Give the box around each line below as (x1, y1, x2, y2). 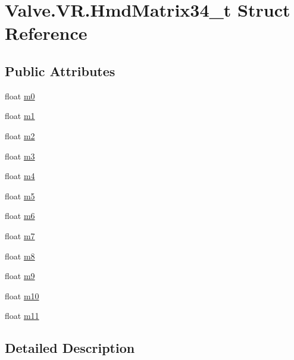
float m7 (5, 229, 35, 242)
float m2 (5, 129, 35, 142)
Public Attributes (5, 61, 115, 80)
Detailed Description (5, 339, 135, 357)
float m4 (5, 170, 35, 182)
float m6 (5, 209, 35, 222)
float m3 (5, 149, 35, 162)
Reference (5, 21, 87, 45)
